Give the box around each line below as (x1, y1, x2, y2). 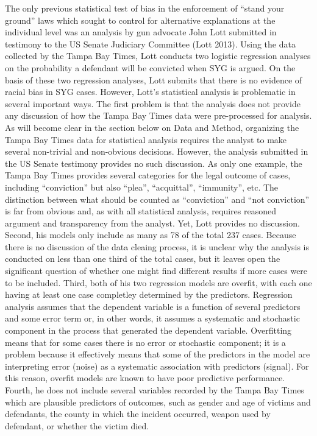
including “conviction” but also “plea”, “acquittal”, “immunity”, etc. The (5, 180, 279, 193)
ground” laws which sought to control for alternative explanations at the (5, 13, 276, 26)
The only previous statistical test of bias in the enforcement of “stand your (5, 2, 285, 14)
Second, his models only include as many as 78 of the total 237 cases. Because (5, 228, 296, 241)
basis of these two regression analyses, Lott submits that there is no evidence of (5, 73, 302, 86)
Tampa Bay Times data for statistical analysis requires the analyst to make (5, 133, 287, 146)
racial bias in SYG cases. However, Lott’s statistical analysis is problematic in (5, 85, 296, 98)
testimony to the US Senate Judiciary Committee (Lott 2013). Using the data (5, 37, 296, 50)
